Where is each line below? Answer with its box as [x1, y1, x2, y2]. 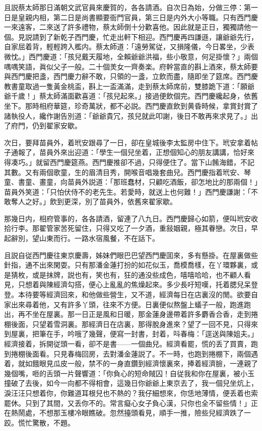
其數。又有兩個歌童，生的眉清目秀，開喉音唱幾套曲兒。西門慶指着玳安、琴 [4, 166, 251, 177]
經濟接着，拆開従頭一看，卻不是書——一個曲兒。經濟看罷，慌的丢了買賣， [4, 338, 251, 349]
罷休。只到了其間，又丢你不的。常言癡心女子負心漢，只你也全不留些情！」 [4, 397, 251, 408]
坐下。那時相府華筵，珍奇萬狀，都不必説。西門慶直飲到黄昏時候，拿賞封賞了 [4, 100, 258, 111]
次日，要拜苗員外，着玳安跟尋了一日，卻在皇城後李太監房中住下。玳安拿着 [4, 137, 251, 147]
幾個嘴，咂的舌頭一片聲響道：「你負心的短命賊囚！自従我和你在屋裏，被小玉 [4, 368, 254, 378]
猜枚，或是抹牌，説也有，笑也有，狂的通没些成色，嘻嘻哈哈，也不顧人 [11, 269, 244, 280]
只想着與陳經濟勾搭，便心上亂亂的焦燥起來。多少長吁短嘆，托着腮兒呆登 [18, 279, 258, 290]
